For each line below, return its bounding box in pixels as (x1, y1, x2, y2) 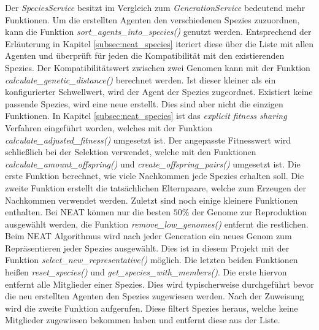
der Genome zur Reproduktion (192, 205, 307, 218)
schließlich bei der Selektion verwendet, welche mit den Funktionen (5, 145, 256, 158)
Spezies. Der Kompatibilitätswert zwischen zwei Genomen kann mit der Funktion (5, 61, 310, 74)
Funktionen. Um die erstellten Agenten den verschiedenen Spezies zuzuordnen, (5, 13, 300, 26)
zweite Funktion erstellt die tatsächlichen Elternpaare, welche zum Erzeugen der (5, 181, 306, 194)
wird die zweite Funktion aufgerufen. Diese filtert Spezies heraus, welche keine (5, 301, 298, 314)
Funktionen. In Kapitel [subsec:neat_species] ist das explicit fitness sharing (5, 109, 287, 122)
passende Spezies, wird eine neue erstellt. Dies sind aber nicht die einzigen (5, 97, 283, 110)
